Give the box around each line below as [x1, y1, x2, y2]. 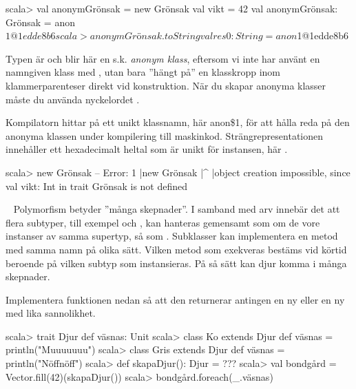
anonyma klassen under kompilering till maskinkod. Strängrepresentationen [6, 128, 324, 143]
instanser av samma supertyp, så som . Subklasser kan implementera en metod [6, 229, 338, 243]
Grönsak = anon [6, 14, 75, 29]
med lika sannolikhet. [6, 306, 96, 320]
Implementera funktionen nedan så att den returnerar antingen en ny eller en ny [6, 292, 345, 306]
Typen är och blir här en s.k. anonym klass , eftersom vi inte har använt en [6, 51, 320, 65]
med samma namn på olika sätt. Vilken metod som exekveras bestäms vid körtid [6, 242, 347, 256]
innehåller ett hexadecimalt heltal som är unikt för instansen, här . [6, 142, 288, 156]
